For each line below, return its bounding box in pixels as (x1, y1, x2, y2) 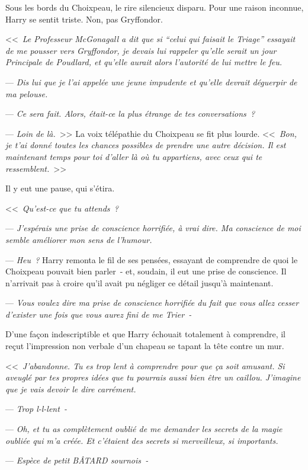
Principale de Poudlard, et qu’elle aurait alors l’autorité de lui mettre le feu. (5, 56, 283, 68)
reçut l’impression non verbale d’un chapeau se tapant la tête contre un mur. (5, 340, 284, 352)
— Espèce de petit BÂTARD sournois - (5, 454, 149, 466)
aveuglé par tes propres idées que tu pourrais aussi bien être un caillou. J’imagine (5, 371, 301, 383)
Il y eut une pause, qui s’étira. (5, 182, 115, 194)
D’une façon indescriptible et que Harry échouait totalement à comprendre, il (5, 328, 285, 340)
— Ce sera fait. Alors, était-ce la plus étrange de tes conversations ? (5, 107, 255, 120)
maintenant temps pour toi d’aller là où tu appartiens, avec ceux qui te (5, 150, 262, 162)
